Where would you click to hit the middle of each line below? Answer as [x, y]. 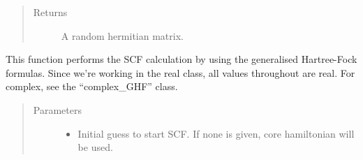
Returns [50, 12]
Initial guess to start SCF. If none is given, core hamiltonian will [216, 133]
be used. [95, 147]
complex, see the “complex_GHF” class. [92, 86]
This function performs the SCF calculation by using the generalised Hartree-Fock [181, 59]
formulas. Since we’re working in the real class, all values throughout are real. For [180, 72]
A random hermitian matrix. [122, 35]
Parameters [57, 109]
